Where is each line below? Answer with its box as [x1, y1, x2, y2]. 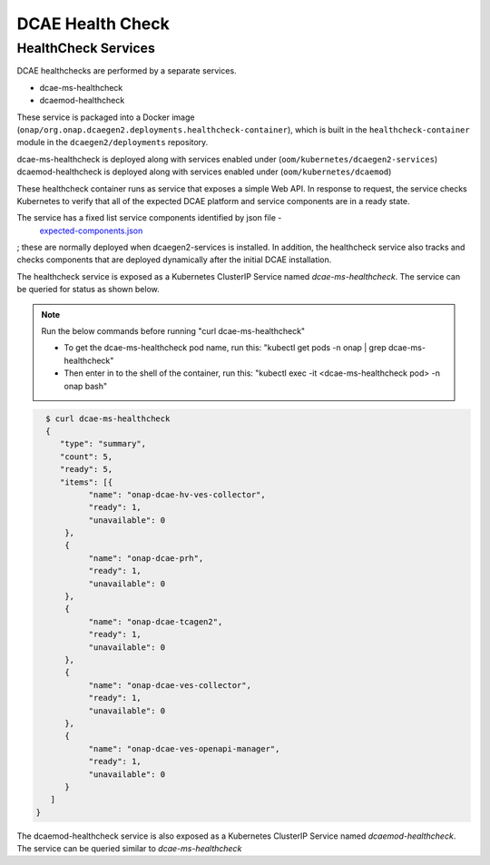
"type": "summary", [59, 438, 147, 449]
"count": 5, [59, 451, 113, 462]
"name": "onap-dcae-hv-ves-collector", [88, 489, 267, 499]
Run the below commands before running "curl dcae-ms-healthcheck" [41, 326, 306, 337]
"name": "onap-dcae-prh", [88, 553, 204, 563]
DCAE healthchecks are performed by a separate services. [16, 65, 237, 76]
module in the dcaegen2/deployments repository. [16, 137, 209, 148]
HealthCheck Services [16, 40, 156, 56]
